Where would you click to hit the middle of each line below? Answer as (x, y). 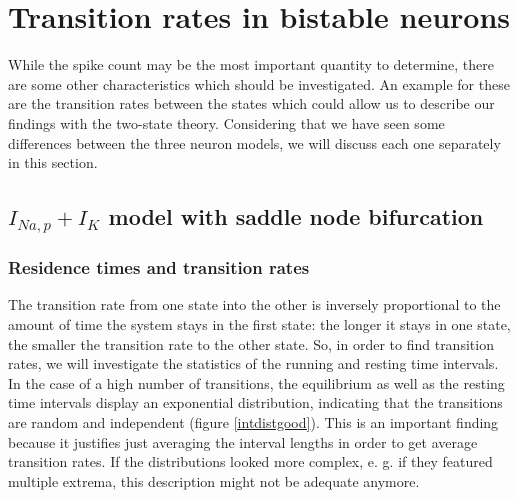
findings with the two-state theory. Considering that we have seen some (226, 122)
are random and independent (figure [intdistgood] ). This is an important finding (253, 422)
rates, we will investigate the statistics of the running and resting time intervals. (253, 363)
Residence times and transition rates (159, 267)
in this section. (53, 162)
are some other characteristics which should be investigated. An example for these (259, 83)
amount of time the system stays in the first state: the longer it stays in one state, (259, 324)
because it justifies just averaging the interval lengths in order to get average (243, 441)
